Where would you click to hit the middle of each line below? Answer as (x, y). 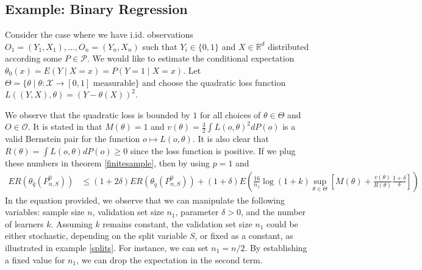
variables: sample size (45, 212)
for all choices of (231, 114)
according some (34, 58)
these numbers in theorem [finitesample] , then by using (108, 162)
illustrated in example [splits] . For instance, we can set (107, 247)
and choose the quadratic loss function (214, 82)
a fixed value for (35, 259)
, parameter (197, 212)
